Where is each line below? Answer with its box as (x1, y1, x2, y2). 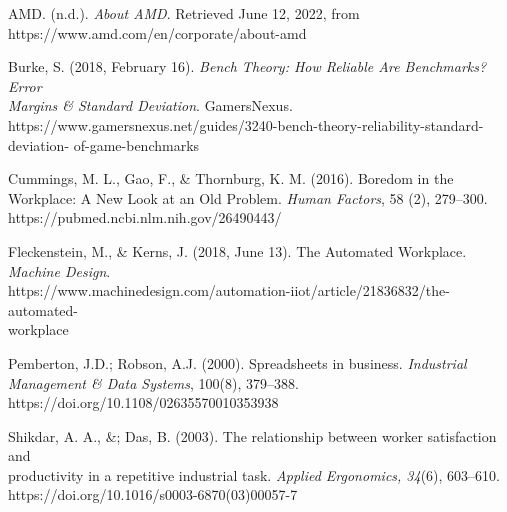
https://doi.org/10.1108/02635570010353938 (8, 392, 279, 413)
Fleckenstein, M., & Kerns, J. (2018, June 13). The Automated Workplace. (8, 240, 467, 261)
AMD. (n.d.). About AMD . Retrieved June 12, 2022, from (8, 3, 360, 23)
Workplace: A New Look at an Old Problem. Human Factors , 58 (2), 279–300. (8, 187, 488, 208)
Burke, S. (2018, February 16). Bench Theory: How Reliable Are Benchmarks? (8, 56, 487, 77)
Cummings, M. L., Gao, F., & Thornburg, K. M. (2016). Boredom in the (8, 168, 454, 189)
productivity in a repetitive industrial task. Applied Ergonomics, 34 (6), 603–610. (8, 464, 501, 485)
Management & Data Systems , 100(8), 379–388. (8, 372, 299, 393)
